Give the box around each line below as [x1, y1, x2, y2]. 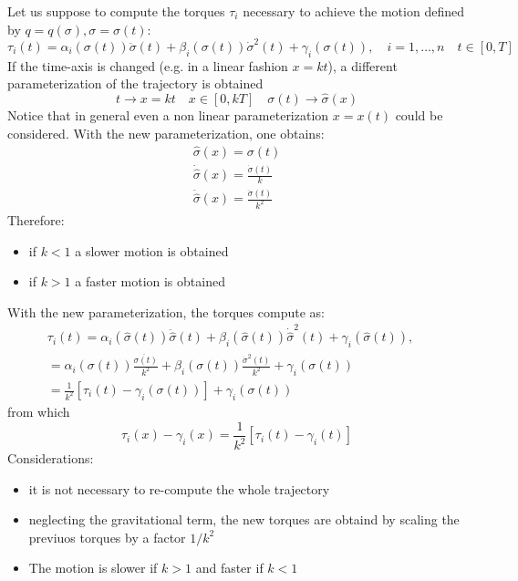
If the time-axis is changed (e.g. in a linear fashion [7, 56, 288, 75]
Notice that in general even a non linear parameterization [7, 106, 329, 125]
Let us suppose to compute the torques [7, 2, 225, 20]
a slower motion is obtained [75, 241, 229, 260]
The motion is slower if [28, 558, 158, 577]
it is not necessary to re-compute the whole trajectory [28, 479, 330, 498]
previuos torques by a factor [28, 527, 186, 546]
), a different [327, 56, 398, 75]
